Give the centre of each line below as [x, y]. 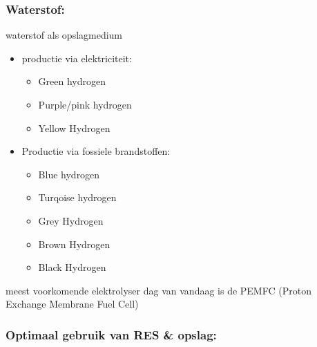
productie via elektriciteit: [77, 58]
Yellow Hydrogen [74, 128]
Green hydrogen [72, 81]
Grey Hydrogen [71, 220]
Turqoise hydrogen [77, 197]
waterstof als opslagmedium [64, 35]
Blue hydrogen [69, 174]
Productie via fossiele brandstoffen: [96, 151]
